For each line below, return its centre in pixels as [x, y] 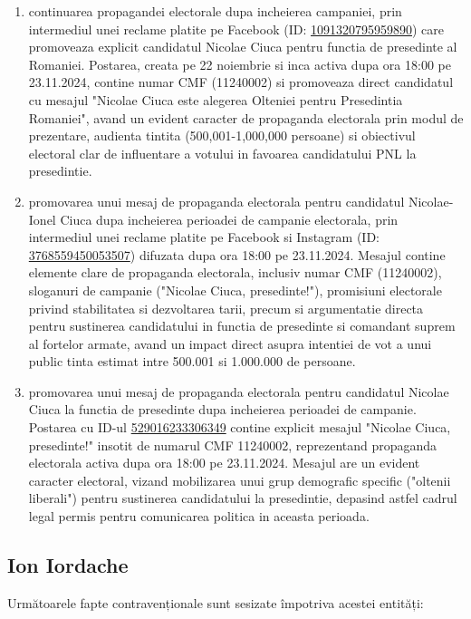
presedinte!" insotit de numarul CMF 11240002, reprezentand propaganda [233, 445]
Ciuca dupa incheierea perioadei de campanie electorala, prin [229, 219]
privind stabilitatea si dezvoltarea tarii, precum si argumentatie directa [226, 308]
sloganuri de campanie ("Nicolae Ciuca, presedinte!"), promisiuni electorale [235, 290]
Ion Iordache [68, 565]
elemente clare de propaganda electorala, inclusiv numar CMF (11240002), [235, 272]
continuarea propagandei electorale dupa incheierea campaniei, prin [215, 11]
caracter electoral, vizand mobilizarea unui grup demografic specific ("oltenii [240, 480]
